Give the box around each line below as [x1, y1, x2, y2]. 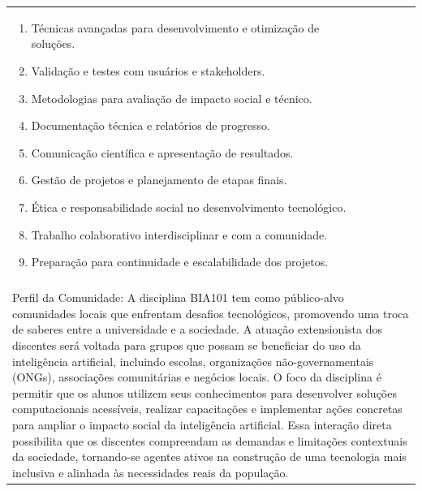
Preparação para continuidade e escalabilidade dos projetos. [31, 253, 329, 270]
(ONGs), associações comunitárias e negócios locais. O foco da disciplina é [12, 368, 381, 385]
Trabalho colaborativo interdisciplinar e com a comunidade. [31, 226, 328, 243]
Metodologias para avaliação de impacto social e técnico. [31, 89, 312, 106]
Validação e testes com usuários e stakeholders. [31, 62, 265, 79]
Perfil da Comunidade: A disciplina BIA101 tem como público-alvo [12, 289, 344, 306]
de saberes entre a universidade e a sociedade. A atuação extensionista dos [12, 321, 382, 338]
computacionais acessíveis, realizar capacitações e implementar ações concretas [12, 400, 403, 417]
